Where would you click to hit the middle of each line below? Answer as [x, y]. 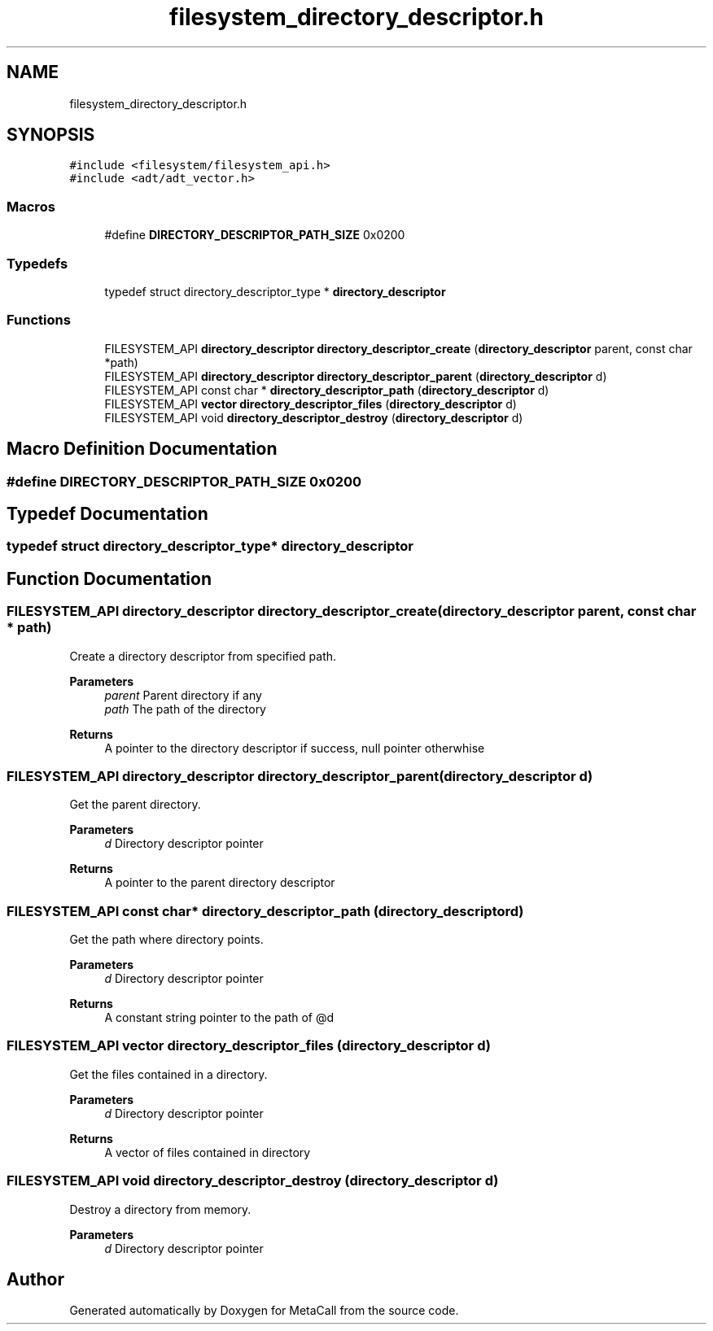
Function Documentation [109, 578]
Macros [31, 206]
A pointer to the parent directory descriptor [220, 883]
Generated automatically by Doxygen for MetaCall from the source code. [264, 1311]
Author [35, 1280]
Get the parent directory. [135, 805]
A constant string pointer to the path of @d [219, 1018]
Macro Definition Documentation [142, 449]
